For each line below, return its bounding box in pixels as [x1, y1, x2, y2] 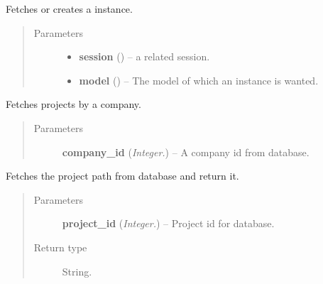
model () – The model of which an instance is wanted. [79, 72, 319, 87]
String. [62, 263, 92, 278]
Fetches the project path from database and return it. [6, 168, 239, 183]
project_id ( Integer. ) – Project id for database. [62, 216, 275, 231]
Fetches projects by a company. [6, 97, 141, 111]
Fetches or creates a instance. [6, 1, 133, 16]
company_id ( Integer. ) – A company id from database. [62, 144, 310, 159]
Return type [33, 239, 87, 254]
